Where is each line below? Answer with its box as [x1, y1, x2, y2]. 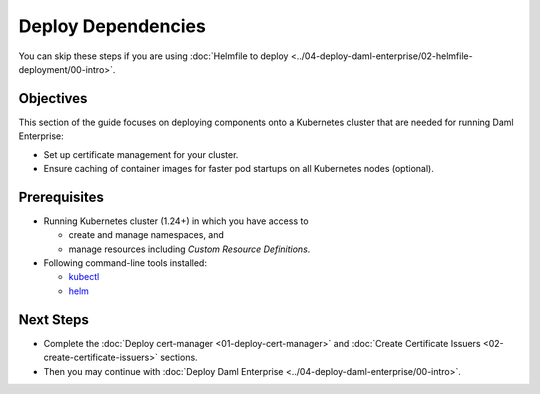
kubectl [68, 271, 100, 283]
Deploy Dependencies [18, 15, 207, 37]
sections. [160, 351, 199, 364]
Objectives [18, 90, 88, 107]
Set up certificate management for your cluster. [43, 148, 239, 160]
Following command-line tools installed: [43, 257, 207, 269]
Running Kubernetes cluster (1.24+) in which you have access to [43, 215, 309, 227]
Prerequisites [18, 188, 104, 205]
